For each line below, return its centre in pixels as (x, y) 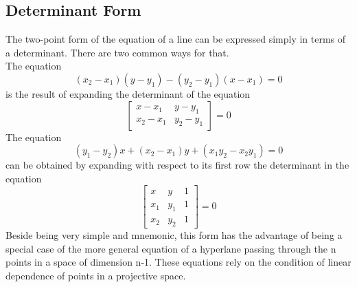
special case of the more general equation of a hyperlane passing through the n (171, 248)
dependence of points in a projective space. (96, 275)
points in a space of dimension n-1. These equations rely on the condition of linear (178, 262)
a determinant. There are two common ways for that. (117, 52)
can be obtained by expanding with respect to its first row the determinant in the (177, 165)
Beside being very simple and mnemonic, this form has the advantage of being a (174, 235)
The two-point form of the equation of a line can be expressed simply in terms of (176, 39)
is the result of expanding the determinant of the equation (128, 93)
